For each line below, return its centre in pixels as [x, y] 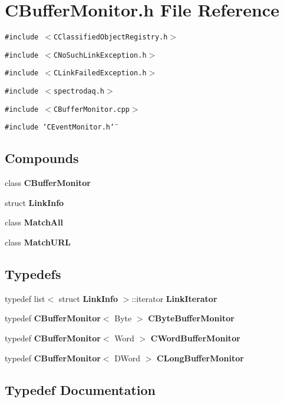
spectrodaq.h [79, 92]
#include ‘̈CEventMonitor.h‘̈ [60, 127]
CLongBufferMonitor [200, 358]
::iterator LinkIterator [174, 298]
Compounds [42, 158]
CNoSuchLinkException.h [100, 55]
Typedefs [33, 274]
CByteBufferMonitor [191, 318]
